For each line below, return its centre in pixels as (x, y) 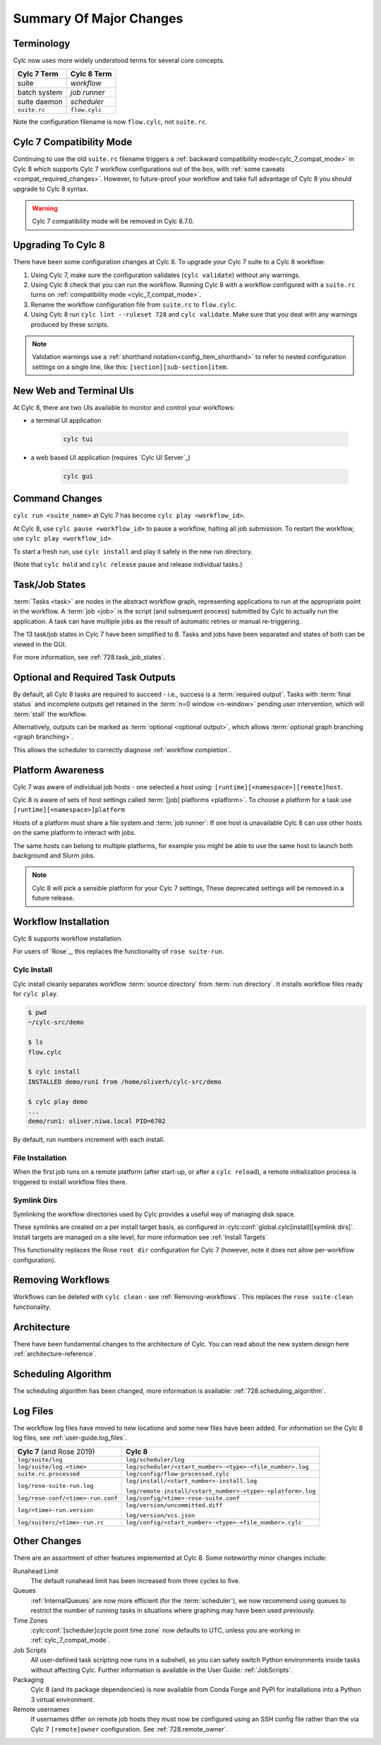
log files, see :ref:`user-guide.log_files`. (70, 1438)
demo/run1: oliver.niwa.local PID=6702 (97, 1121)
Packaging (29, 1679)
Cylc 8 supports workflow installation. (68, 939)
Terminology (42, 43)
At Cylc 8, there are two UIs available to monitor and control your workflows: (124, 407)
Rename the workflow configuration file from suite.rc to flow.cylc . (134, 305)
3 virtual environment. (62, 1699)
